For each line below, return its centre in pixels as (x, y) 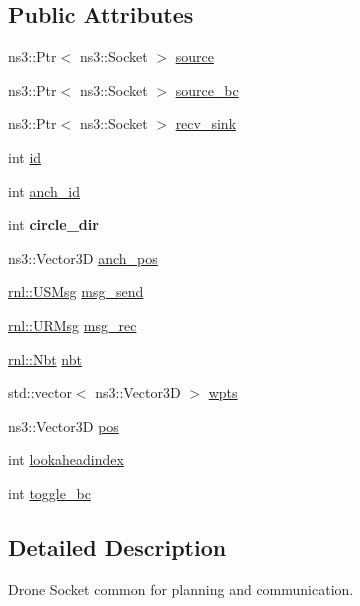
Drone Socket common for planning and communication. (181, 588)
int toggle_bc (49, 492)
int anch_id (44, 190)
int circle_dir (53, 224)
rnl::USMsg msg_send (76, 291)
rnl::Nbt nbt (45, 358)
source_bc (207, 89)
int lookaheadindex (66, 459)
